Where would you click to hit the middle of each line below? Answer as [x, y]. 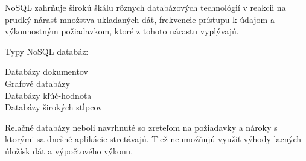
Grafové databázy [37, 83]
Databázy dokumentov [46, 71]
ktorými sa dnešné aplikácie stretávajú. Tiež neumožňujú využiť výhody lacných [153, 139]
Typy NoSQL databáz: [47, 51]
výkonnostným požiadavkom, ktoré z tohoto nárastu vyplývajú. [122, 31]
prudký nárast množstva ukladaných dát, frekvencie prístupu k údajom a [140, 19]
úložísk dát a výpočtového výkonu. [69, 150]
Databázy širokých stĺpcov [54, 107]
